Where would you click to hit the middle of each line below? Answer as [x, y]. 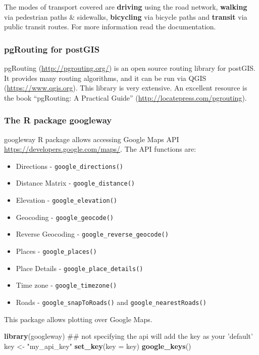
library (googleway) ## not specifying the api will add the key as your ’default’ [128, 336]
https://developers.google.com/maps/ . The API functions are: [100, 149]
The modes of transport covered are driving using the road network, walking [126, 7]
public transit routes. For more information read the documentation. [110, 27]
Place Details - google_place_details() [80, 268]
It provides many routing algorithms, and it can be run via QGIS [105, 78]
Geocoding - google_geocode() [65, 217]
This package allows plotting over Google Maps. [78, 319]
